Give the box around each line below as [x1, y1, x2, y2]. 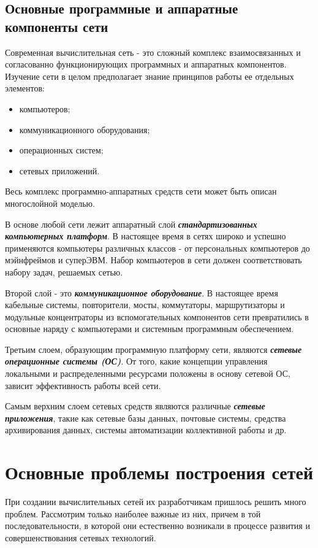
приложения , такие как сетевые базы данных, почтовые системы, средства [5, 411, 286, 424]
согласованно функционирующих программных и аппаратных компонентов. [5, 58, 287, 71]
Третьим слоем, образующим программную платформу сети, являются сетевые [5, 342, 302, 355]
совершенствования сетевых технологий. [5, 531, 156, 544]
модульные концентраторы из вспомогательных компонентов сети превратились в [5, 310, 309, 323]
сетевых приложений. [19, 164, 100, 177]
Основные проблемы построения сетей [5, 460, 314, 485]
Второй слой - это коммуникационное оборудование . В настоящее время [5, 286, 278, 299]
